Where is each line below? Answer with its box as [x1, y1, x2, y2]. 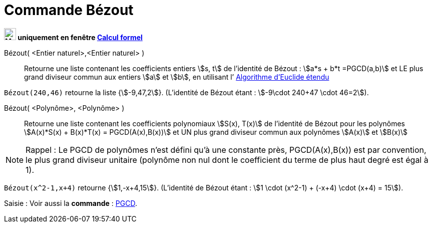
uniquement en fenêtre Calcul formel [18, 33, 143, 42]
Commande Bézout [4, 2, 134, 19]
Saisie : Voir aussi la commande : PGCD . [4, 198, 137, 207]
